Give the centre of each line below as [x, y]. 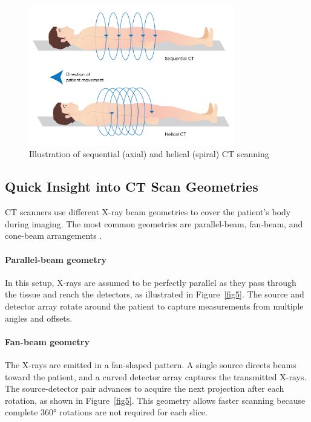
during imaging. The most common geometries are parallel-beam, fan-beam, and [154, 223]
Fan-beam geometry [47, 341]
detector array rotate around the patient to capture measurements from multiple [154, 306]
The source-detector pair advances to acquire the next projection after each [145, 388]
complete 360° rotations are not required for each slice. [106, 412]
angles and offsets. [39, 318]
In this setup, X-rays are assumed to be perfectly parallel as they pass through [151, 282]
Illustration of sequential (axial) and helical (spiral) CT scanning [149, 154]
